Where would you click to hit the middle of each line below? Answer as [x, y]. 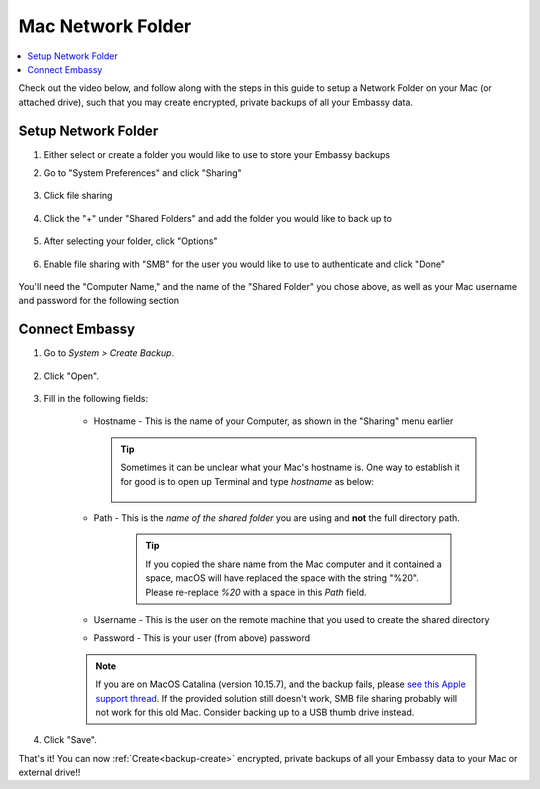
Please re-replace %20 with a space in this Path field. [256, 592]
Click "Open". [71, 376]
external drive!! [49, 772]
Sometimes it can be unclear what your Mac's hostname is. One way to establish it [290, 467]
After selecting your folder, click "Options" [130, 241]
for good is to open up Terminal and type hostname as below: [247, 481]
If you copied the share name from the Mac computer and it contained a [293, 564]
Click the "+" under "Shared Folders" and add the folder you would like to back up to [217, 218]
